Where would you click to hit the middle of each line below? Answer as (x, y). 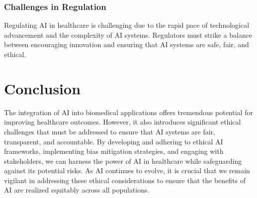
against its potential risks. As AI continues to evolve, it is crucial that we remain (127, 170)
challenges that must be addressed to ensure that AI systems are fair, (110, 131)
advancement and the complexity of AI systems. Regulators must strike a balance (128, 34)
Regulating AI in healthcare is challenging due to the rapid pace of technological (127, 25)
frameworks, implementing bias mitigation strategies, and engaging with (114, 151)
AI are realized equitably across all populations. (77, 190)
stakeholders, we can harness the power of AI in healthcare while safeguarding (123, 161)
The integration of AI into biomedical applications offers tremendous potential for (128, 112)
